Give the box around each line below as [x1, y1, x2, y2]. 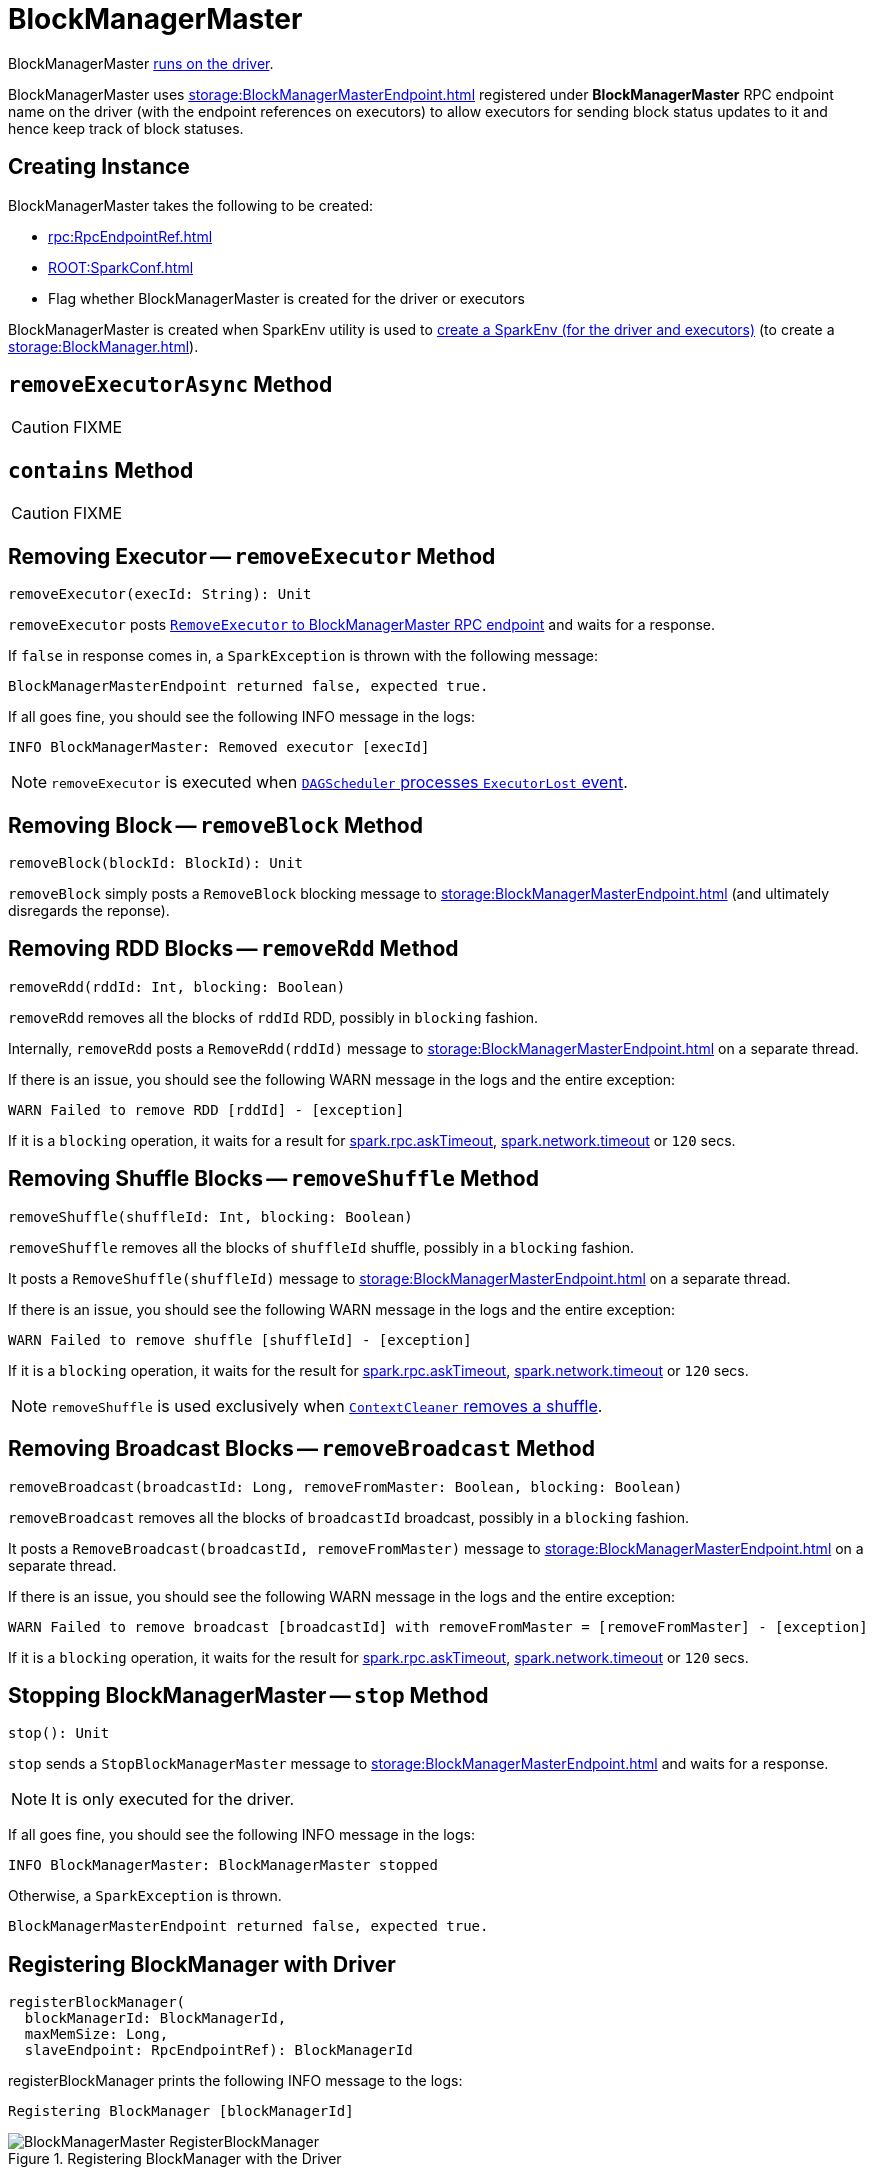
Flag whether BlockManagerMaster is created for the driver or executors [48, 289, 525, 307]
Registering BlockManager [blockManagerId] [8, 2103, 354, 2120]
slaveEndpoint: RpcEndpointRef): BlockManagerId [24, 2042, 413, 2059]
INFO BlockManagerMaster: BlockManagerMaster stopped [8, 1857, 438, 1874]
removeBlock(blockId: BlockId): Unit [8, 854, 304, 871]
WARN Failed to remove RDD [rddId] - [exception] [8, 1101, 405, 1118]
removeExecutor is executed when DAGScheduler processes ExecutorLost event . [51, 772, 628, 793]
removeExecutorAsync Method [8, 372, 333, 398]
